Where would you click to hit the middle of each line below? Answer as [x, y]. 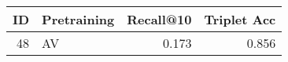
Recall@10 [159, 19]
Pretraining [78, 19]
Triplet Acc [240, 19]
